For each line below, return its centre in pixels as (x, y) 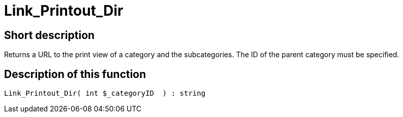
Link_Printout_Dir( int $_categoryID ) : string (105, 93)
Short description (50, 35)
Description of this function (75, 74)
